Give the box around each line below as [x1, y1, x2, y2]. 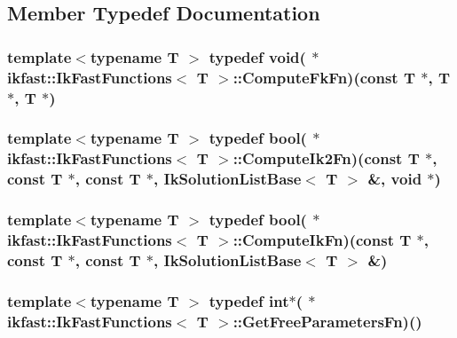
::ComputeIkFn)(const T [232, 229, 412, 250]
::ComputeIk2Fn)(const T [232, 147, 420, 169]
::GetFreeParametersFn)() [232, 310, 422, 332]
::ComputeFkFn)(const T [232, 66, 416, 88]
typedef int [209, 289, 289, 311]
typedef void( [209, 45, 306, 67]
